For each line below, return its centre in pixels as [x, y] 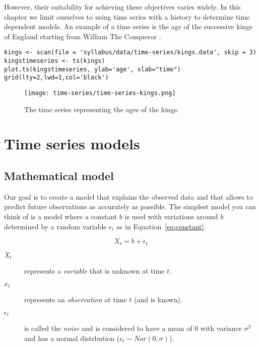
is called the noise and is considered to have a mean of [108, 328]
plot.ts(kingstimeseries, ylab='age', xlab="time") [92, 69]
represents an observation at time [76, 299]
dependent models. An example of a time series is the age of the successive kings [128, 26]
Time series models [72, 144]
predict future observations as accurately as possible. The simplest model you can [130, 206]
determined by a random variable [55, 226]
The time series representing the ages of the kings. [102, 109]
